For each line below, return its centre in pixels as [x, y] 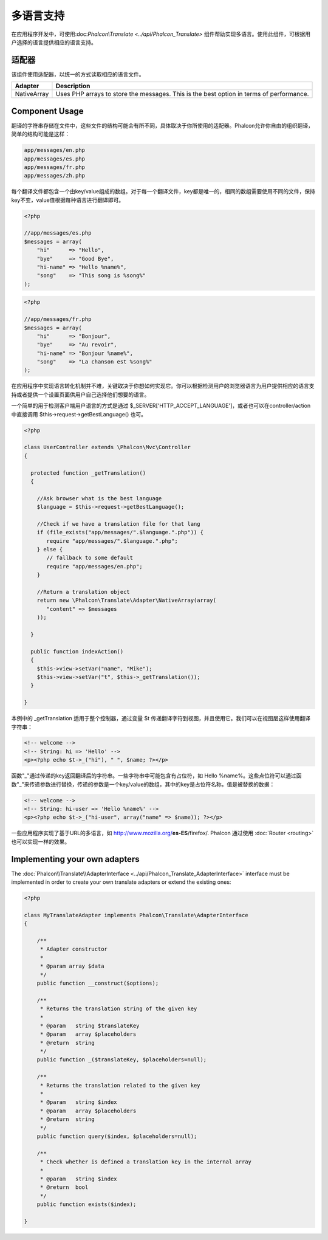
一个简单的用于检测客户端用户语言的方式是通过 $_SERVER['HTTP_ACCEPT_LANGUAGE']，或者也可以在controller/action [161, 406]
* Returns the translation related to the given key [120, 1085]
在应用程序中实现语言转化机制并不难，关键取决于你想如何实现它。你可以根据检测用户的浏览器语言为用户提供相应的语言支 [163, 386]
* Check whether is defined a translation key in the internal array [146, 1162]
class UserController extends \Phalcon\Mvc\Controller [107, 447]
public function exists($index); [87, 1204]
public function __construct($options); [98, 983]
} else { [50, 549]
